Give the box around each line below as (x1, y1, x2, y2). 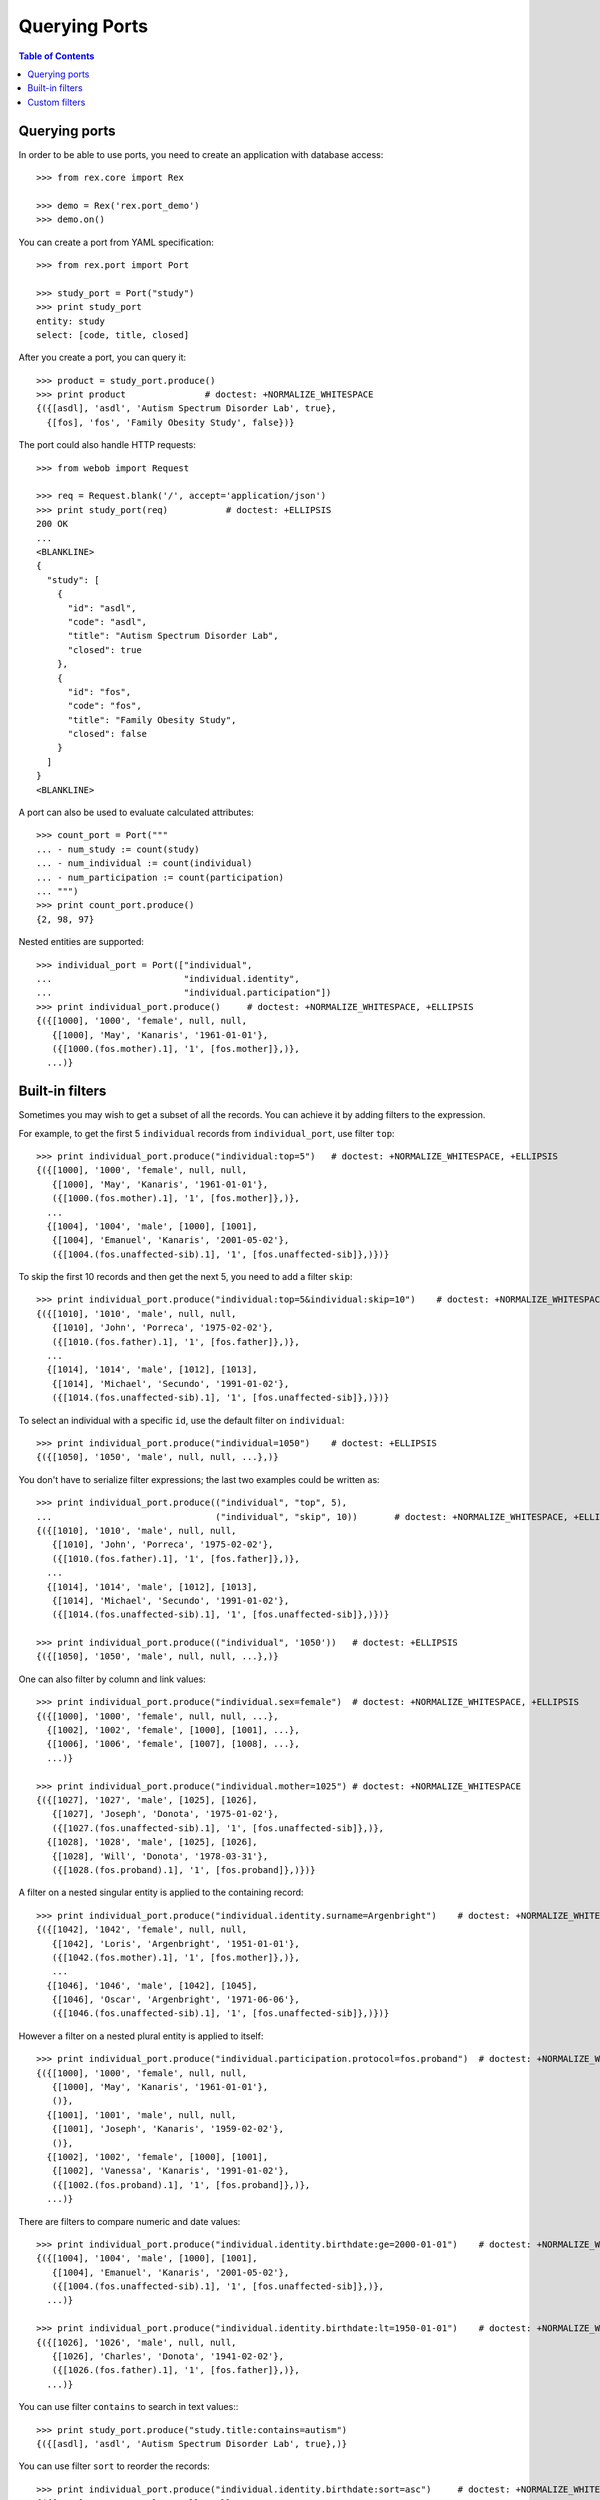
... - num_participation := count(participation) (36, 871, 285, 883)
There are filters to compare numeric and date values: (18, 2215, 241, 2227)
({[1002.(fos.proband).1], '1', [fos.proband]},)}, (51, 2179, 311, 2190)
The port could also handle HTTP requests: (18, 439, 197, 451)
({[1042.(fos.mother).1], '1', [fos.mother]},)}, (51, 1951, 300, 1963)
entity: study (36, 315, 105, 327)
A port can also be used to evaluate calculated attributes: (18, 806, 254, 819)
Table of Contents (18, 50, 95, 62)
